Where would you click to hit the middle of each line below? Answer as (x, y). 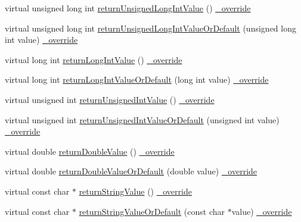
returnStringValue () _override (135, 191)
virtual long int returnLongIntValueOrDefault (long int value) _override (137, 79)
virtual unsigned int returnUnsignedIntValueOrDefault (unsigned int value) (142, 119)
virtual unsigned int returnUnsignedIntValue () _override (110, 99)
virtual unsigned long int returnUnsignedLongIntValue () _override (128, 8)
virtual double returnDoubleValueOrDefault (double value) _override (131, 171)
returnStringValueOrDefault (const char (152, 211)
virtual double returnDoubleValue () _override (90, 151)
